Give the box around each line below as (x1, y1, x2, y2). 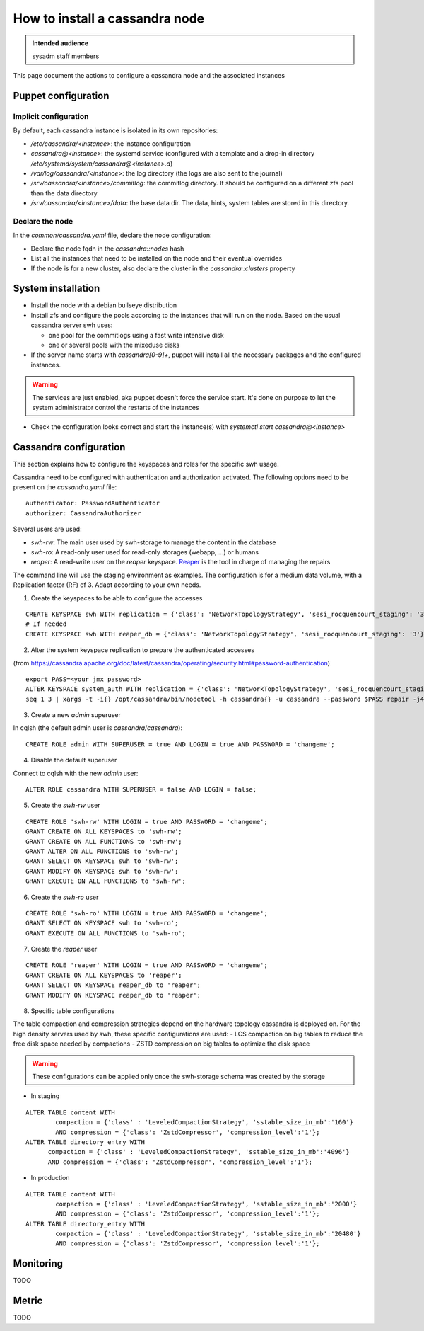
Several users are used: (13, 525, 82, 534)
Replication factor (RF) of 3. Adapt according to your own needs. (13, 581, 201, 589)
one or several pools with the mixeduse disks (48, 341, 180, 349)
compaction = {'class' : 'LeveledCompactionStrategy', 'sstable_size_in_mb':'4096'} (47, 1148, 350, 1156)
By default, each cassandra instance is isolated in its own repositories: (13, 126, 218, 135)
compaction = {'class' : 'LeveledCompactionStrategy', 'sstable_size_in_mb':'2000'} (55, 1200, 358, 1208)
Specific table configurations (30, 1007, 115, 1015)
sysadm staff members (32, 52, 100, 60)
